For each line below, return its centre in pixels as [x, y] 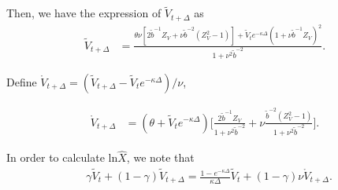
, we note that [160, 157]
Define [22, 82]
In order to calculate [56, 157]
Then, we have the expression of [84, 13]
